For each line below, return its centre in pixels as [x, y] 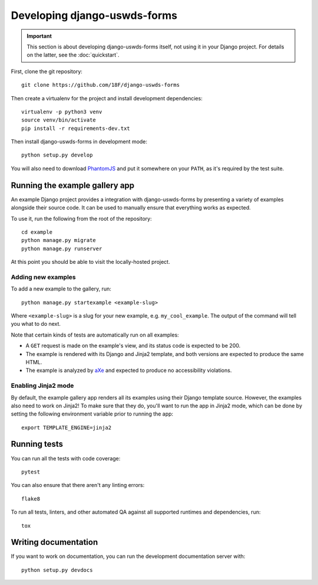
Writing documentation [54, 542]
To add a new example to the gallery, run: [61, 289]
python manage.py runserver [62, 249]
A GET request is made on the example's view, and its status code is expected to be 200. [133, 346]
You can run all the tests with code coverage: [66, 458]
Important [39, 36]
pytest [31, 472]
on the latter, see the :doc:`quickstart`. [73, 55]
